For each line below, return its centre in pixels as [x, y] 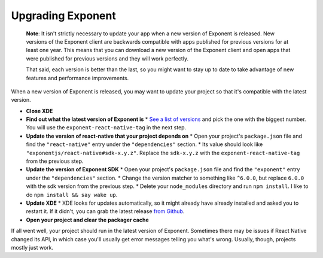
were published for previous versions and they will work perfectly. [107, 58]
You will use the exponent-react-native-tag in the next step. [106, 128]
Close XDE [39, 111]
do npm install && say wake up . [72, 195]
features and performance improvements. [77, 78]
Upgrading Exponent [63, 16]
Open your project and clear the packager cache [87, 220]
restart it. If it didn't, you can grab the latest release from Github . [105, 211]
